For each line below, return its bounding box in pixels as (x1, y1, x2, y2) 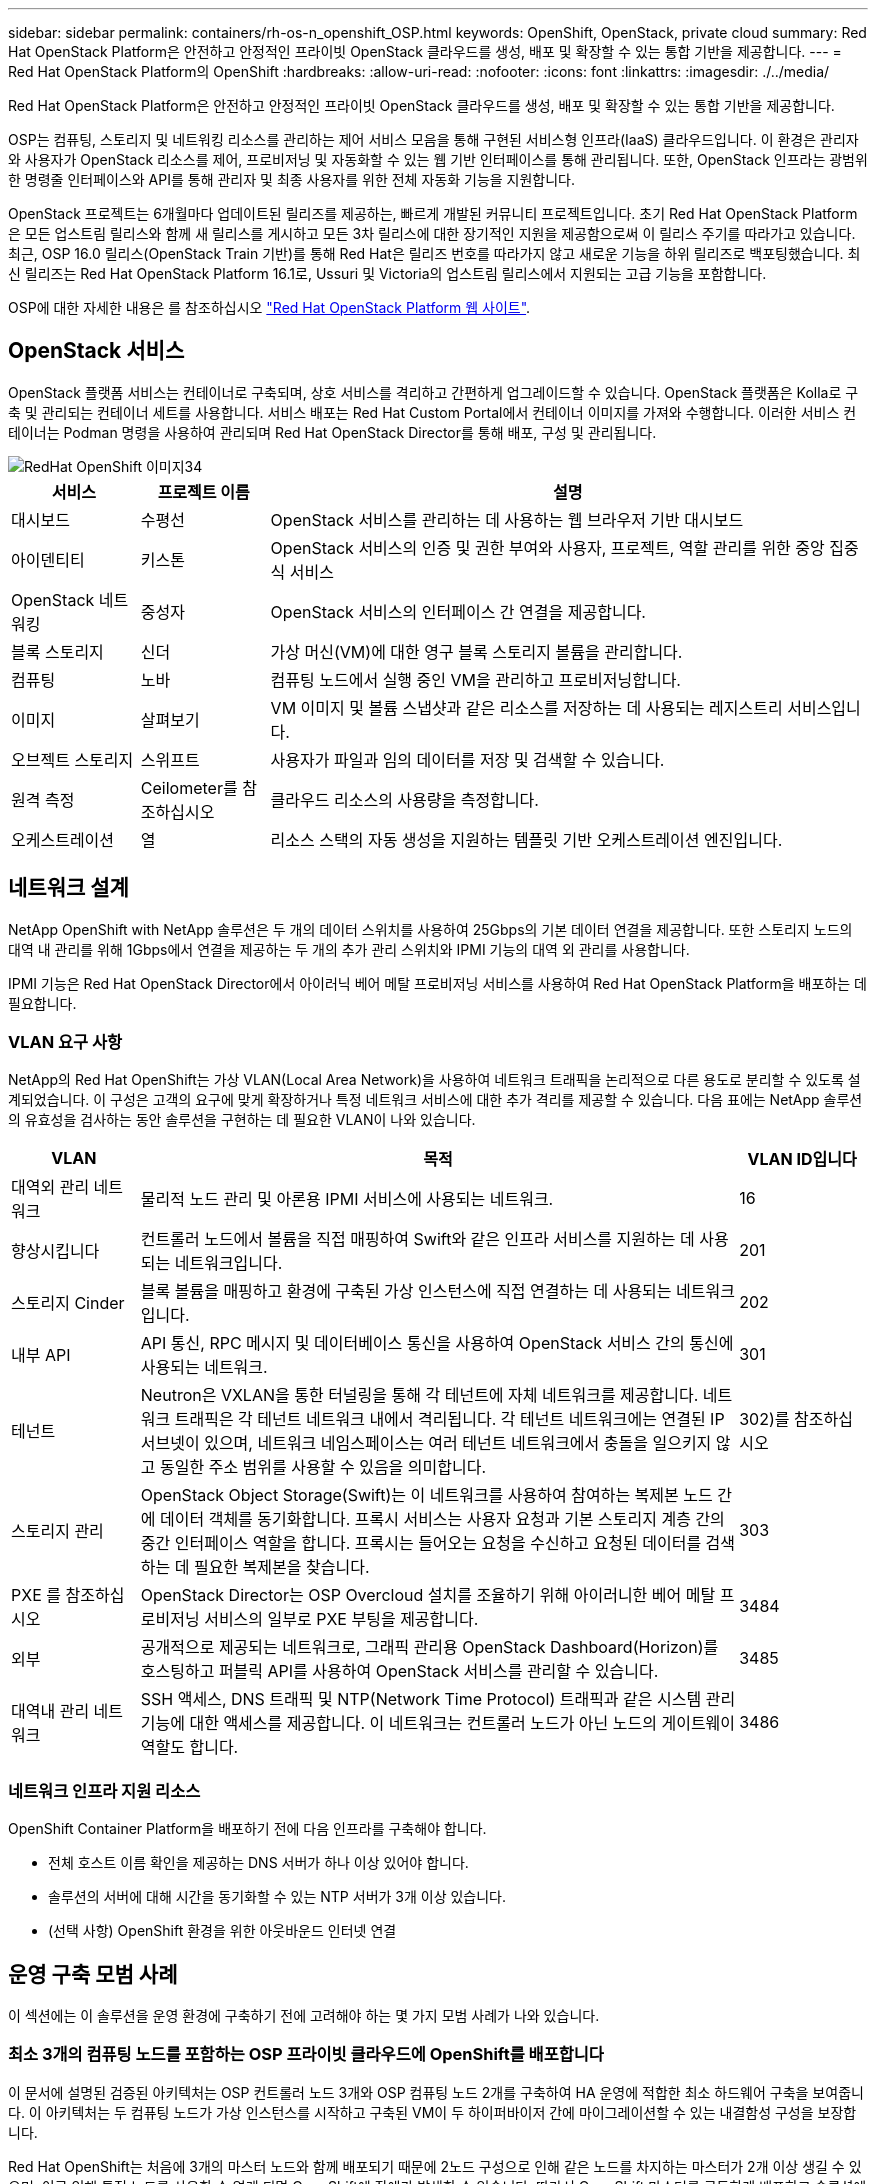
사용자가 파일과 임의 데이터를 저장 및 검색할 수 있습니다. (270, 749, 665, 770)
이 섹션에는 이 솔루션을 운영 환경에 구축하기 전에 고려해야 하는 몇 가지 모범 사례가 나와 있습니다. (8, 2007, 600, 2025)
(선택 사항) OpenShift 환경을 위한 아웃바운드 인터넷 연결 (48, 1922, 397, 1940)
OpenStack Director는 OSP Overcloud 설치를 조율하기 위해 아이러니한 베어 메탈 (140, 1585, 716, 1606)
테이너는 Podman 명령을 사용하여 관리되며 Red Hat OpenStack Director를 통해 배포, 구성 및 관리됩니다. (8, 423, 657, 441)
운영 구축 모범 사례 (8, 1961, 178, 1987)
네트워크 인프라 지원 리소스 (8, 1780, 201, 1801)
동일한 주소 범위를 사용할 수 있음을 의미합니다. (160, 1457, 487, 1478)
